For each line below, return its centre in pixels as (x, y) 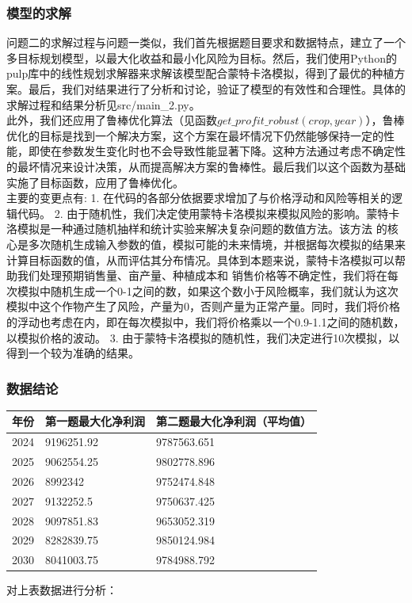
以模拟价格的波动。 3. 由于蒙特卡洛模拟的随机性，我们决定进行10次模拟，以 (203, 337)
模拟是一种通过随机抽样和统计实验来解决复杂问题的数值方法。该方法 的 (202, 229)
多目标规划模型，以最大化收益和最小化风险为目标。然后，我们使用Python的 (202, 57)
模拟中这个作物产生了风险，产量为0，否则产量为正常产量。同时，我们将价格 (203, 306)
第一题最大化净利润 (95, 421)
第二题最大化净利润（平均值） (234, 421)
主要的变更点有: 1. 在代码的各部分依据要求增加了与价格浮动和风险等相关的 (199, 198)
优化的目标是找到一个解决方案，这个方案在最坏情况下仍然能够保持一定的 (195, 135)
